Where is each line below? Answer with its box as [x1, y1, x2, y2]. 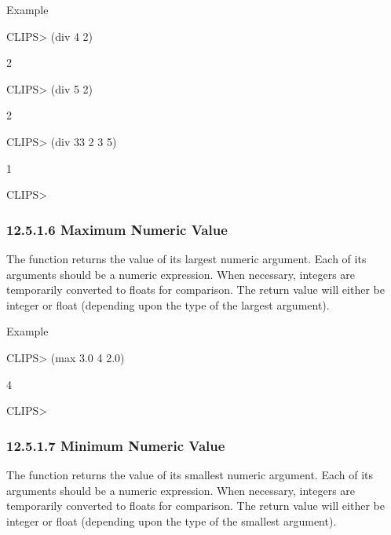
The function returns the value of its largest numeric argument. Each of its [6, 250, 367, 266]
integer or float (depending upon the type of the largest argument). [6, 296, 330, 313]
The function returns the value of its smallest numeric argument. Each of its [6, 466, 373, 482]
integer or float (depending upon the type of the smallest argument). [6, 512, 337, 529]
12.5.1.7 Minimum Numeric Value [6, 435, 225, 455]
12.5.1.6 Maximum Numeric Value [6, 219, 228, 239]
